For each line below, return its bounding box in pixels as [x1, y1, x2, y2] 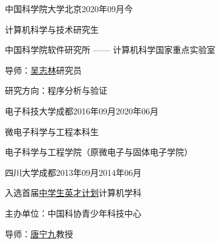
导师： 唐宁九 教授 [5, 227, 73, 240]
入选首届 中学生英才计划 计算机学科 [5, 186, 141, 199]
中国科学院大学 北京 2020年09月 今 [5, 2, 133, 15]
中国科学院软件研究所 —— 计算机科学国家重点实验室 [5, 43, 216, 56]
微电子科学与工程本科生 [5, 125, 99, 138]
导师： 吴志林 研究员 [5, 63, 82, 76]
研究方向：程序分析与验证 [5, 84, 107, 97]
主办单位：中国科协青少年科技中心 [5, 206, 141, 219]
